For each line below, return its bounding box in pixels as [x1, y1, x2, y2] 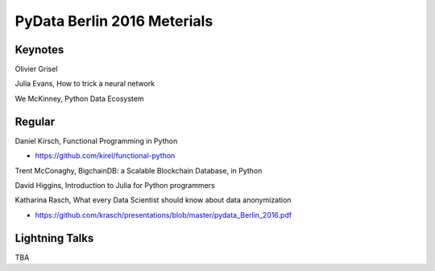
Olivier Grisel [14, 65, 58, 74]
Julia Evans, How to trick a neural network [14, 79, 155, 89]
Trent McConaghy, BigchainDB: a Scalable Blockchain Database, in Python [14, 165, 263, 175]
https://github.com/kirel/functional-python [35, 151, 176, 161]
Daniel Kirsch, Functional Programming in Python [14, 135, 178, 145]
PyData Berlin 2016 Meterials [14, 12, 213, 30]
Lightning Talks [14, 231, 94, 245]
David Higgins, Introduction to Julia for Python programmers [14, 180, 215, 190]
